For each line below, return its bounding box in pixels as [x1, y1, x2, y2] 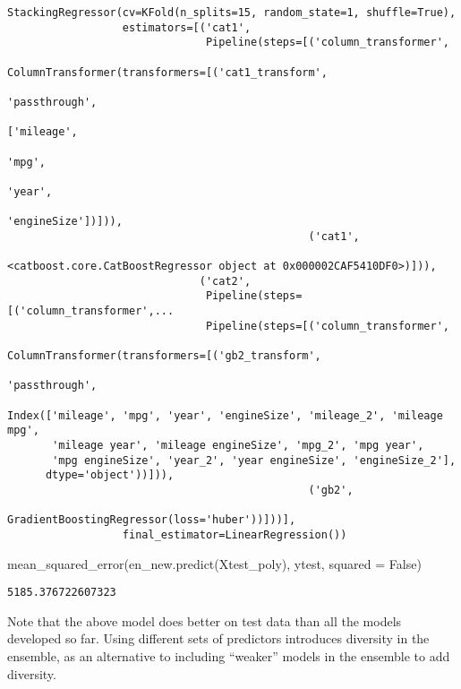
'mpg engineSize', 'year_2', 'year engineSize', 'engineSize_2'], [52, 453, 457, 467]
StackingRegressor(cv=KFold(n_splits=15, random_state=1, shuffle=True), [7, 6, 457, 19]
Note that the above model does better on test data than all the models [7, 611, 402, 630]
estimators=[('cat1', [122, 21, 252, 34]
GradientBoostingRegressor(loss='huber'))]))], [7, 513, 296, 527]
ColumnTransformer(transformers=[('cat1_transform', [7, 65, 328, 79]
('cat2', [199, 274, 252, 288]
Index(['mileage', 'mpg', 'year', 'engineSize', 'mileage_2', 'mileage [7, 409, 443, 422]
